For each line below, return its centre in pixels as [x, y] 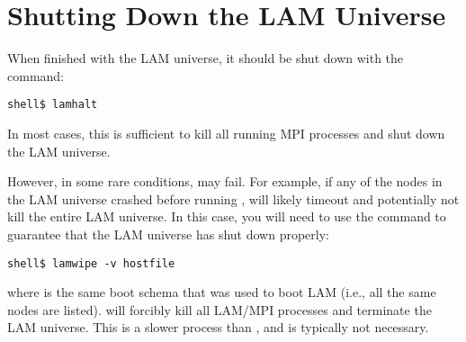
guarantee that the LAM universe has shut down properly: [168, 234]
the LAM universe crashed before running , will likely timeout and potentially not [233, 198]
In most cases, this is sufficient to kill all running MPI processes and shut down [226, 133]
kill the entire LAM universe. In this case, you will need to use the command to [227, 216]
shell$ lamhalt [53, 105]
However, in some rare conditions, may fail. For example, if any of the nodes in [225, 181]
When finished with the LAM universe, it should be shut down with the [206, 58]
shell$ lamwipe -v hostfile [91, 263]
